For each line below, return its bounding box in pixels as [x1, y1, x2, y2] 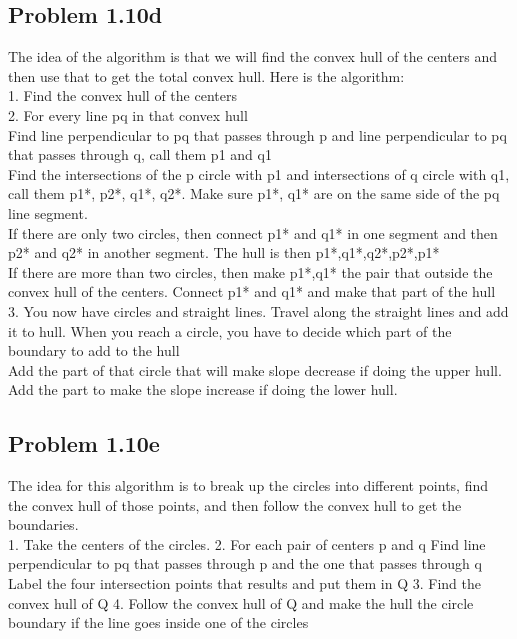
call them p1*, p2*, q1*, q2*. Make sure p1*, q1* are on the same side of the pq [8, 183, 500, 204]
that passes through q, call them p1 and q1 [8, 144, 272, 165]
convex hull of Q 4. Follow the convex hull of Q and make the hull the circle [8, 592, 474, 613]
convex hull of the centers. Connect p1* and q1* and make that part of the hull [8, 281, 496, 302]
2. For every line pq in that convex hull [8, 104, 248, 125]
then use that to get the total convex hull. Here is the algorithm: [8, 65, 405, 86]
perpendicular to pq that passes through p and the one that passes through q [8, 553, 482, 574]
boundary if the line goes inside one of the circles [8, 612, 309, 633]
